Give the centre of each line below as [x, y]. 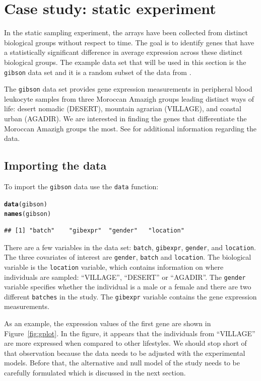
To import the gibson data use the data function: [81, 186]
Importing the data [55, 165]
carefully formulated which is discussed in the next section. [95, 372]
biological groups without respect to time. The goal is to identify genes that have [129, 42]
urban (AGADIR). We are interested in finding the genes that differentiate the [125, 118]
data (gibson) [26, 204]
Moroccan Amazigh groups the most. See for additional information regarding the [130, 128]
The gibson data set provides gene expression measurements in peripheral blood [128, 89]
